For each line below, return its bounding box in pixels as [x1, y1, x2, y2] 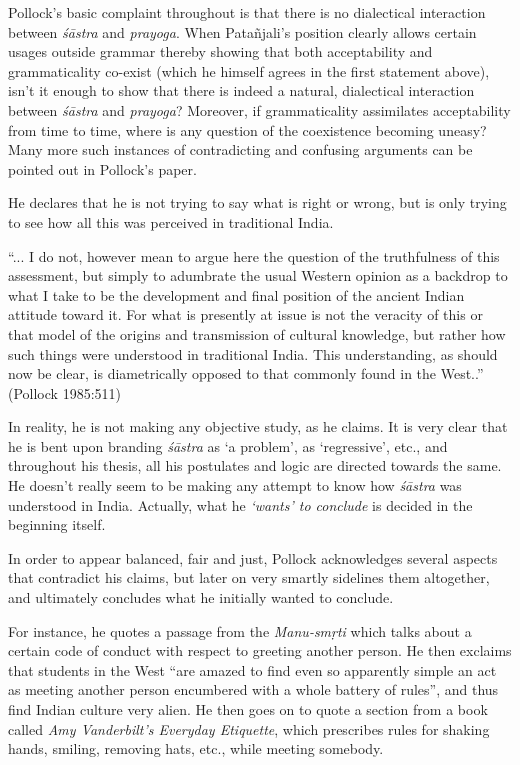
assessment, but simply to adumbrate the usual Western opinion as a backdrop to [8, 265, 508, 286]
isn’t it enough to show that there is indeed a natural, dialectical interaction [8, 80, 475, 101]
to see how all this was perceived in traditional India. [8, 211, 334, 232]
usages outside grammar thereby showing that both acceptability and [8, 41, 433, 62]
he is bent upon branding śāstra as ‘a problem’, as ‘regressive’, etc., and [8, 435, 448, 456]
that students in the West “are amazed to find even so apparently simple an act [8, 659, 497, 680]
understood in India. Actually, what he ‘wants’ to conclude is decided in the [8, 494, 473, 515]
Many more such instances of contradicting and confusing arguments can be [8, 139, 473, 160]
